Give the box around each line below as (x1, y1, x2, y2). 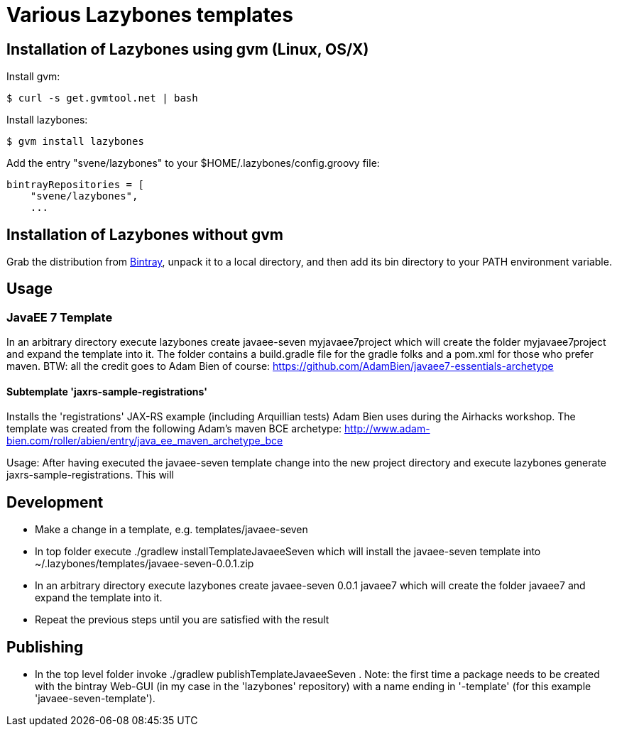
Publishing (6, 638, 84, 656)
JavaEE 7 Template (6, 310, 113, 324)
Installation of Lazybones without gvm (6, 225, 284, 244)
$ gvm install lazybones (6, 136, 144, 148)
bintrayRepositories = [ (6, 179, 144, 191)
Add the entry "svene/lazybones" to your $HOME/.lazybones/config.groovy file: (6, 157, 380, 170)
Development (6, 493, 104, 511)
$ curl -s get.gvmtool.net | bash (6, 92, 198, 104)
